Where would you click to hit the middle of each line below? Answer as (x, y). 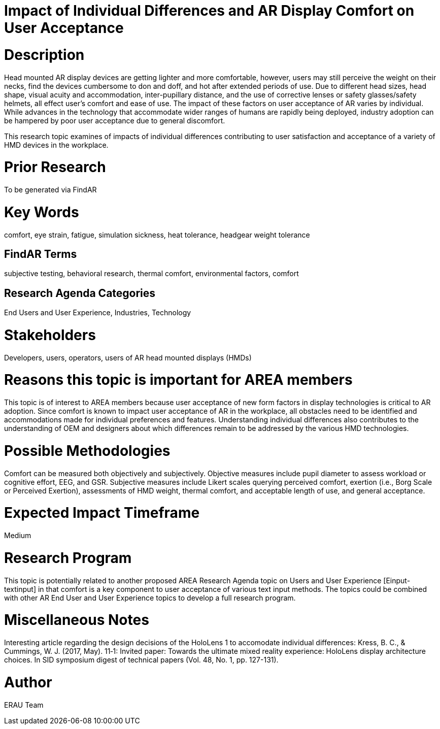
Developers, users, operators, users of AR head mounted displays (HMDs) (128, 357)
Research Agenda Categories (80, 293)
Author (28, 682)
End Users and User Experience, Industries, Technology (98, 313)
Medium (18, 536)
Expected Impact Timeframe (102, 513)
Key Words (42, 212)
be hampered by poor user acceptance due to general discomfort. (115, 120)
